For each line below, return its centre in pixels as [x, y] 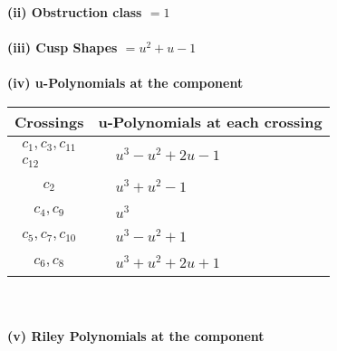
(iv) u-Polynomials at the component [125, 83]
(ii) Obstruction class [75, 12]
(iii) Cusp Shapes [63, 47]
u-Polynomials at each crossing [210, 121]
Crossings [49, 121]
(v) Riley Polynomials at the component [136, 335]
